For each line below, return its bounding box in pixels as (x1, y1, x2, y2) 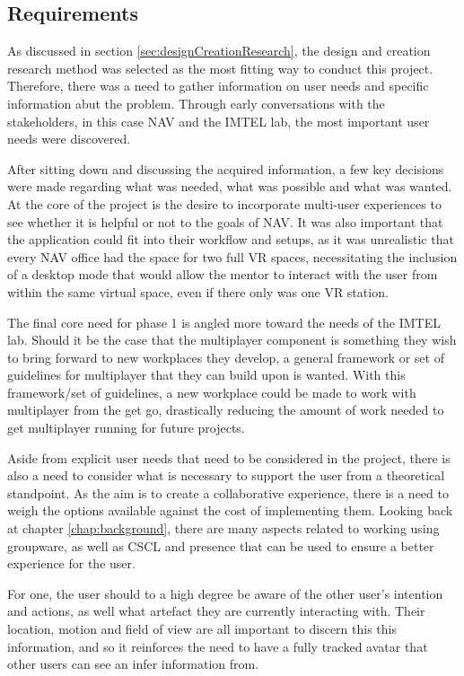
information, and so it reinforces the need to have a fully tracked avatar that (7, 636, 428, 655)
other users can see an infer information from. (7, 654, 259, 673)
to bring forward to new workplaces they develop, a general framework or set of (7, 347, 444, 366)
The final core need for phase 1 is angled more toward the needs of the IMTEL (7, 312, 441, 331)
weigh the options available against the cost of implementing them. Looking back (7, 501, 453, 520)
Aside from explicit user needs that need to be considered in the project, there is (7, 448, 451, 467)
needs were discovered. (7, 129, 131, 148)
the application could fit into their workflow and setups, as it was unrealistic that (7, 230, 454, 249)
